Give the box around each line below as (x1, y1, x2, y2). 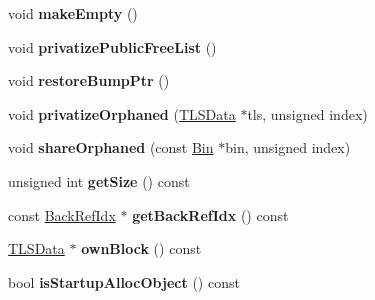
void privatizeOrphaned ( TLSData (8, 103, 236, 124)
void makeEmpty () (8, 3, 138, 23)
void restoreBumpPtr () (8, 70, 170, 91)
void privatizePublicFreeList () (8, 36, 217, 57)
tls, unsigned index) (247, 103, 368, 124)
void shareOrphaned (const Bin (8, 137, 214, 158)
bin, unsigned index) (225, 137, 351, 158)
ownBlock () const (81, 238, 202, 259)
